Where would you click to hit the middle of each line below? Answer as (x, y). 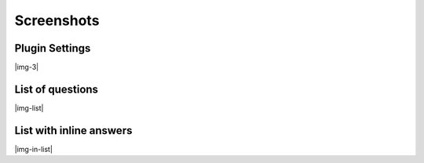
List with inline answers (73, 130)
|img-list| (29, 108)
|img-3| (27, 67)
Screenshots (57, 20)
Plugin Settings (53, 48)
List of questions (56, 89)
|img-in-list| (33, 149)
